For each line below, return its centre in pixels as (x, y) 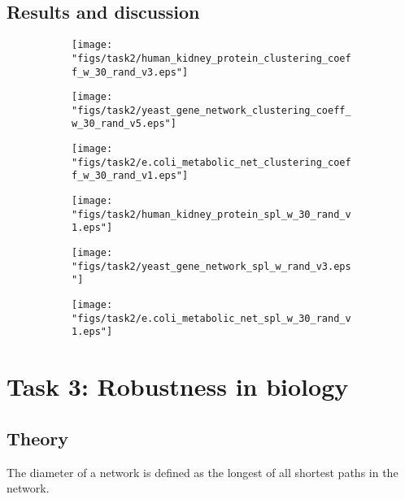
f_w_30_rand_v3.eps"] (130, 72)
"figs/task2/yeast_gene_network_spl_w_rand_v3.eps (211, 266)
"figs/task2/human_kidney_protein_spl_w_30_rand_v (211, 214)
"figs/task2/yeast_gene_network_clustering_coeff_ (211, 110)
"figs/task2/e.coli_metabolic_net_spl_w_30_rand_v (211, 318)
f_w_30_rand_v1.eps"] (130, 176)
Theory (38, 438)
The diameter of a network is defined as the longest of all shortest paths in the (202, 472)
